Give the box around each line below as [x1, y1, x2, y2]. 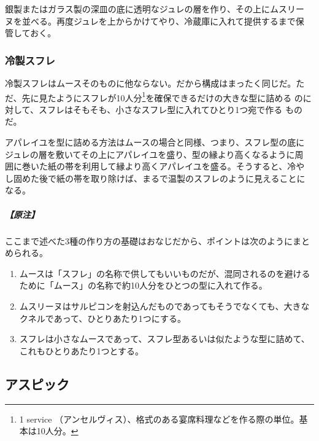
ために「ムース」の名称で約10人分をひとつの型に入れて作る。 [19, 279, 267, 292]
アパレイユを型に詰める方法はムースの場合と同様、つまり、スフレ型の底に [5, 136, 305, 149]
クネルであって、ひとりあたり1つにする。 [19, 311, 186, 324]
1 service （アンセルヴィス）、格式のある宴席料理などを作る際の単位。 [19, 412, 299, 425]
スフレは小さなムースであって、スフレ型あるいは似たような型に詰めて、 [19, 332, 310, 345]
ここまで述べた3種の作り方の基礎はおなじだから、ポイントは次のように [5, 234, 293, 247]
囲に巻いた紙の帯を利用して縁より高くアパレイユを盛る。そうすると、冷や [5, 160, 305, 173]
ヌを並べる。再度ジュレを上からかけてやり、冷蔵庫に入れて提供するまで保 [5, 14, 304, 27]
